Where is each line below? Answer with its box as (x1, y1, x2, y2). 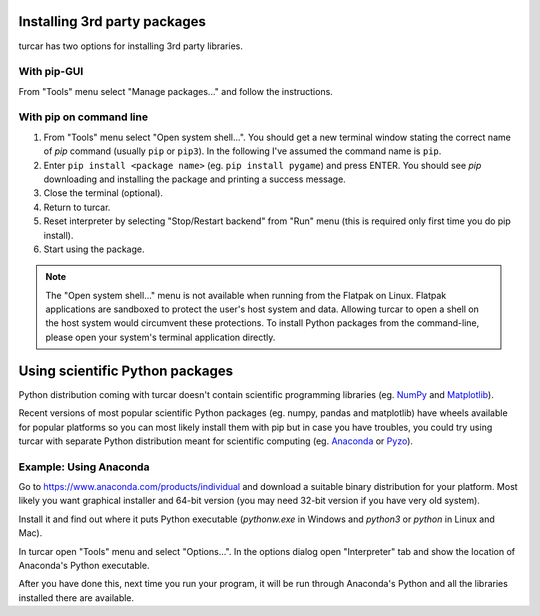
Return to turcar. (43, 201, 111, 213)
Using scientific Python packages (18, 362, 234, 379)
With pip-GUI (18, 65, 84, 79)
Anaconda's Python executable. (18, 560, 150, 572)
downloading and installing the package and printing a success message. (43, 173, 347, 185)
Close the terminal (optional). (43, 187, 164, 199)
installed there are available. (18, 591, 135, 604)
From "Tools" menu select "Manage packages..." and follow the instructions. (18, 85, 334, 97)
